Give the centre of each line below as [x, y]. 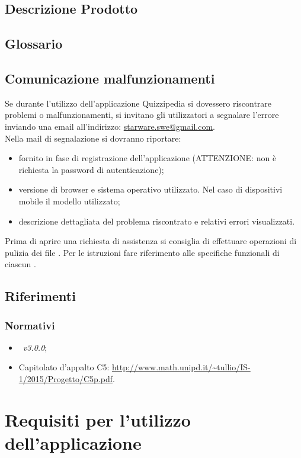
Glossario [34, 44]
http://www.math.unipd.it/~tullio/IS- [181, 367]
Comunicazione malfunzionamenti [110, 78]
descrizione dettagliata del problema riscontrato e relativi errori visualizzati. [157, 221]
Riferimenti [40, 296]
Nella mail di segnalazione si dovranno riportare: [93, 138]
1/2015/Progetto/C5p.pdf [65, 379]
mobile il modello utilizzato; [69, 201]
